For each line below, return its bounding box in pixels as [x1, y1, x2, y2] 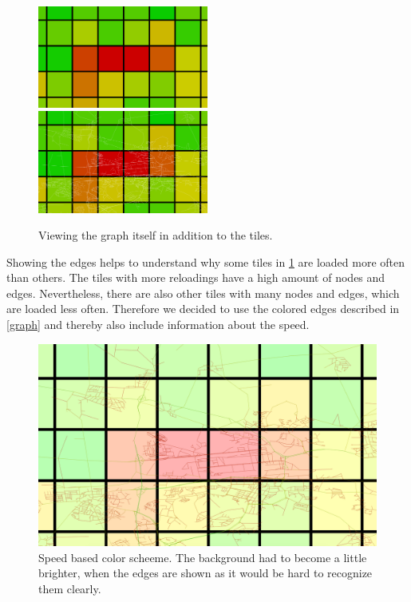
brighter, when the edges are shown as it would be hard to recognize [38, 564, 373, 581]
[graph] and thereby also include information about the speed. [6, 316, 310, 333]
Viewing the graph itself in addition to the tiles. [38, 227, 273, 244]
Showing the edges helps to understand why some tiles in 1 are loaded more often [6, 253, 405, 270]
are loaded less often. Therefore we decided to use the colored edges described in [6, 300, 400, 317]
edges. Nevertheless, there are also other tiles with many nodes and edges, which [6, 284, 400, 301]
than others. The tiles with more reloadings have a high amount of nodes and [6, 269, 385, 286]
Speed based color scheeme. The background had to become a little [38, 549, 367, 565]
